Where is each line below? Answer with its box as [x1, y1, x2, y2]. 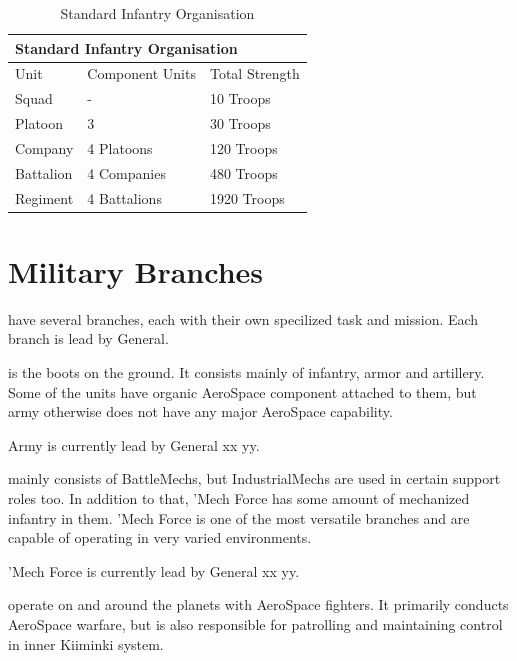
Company [15, 137, 74, 158]
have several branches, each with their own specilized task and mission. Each [8, 308, 479, 329]
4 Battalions [87, 187, 162, 208]
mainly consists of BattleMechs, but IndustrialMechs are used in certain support [8, 468, 501, 489]
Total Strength [209, 63, 300, 84]
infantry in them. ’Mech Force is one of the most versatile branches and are [8, 507, 470, 528]
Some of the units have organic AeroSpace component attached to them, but [8, 381, 477, 402]
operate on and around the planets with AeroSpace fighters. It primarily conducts [8, 594, 509, 615]
